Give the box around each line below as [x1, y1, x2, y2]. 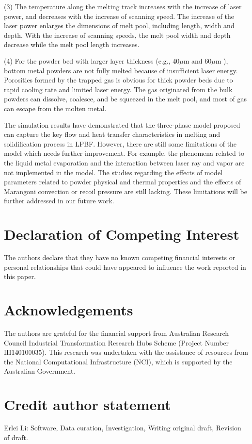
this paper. [4, 271, 36, 281]
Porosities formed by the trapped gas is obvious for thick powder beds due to [4, 75, 233, 85]
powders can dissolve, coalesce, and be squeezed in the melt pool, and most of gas [4, 94, 247, 104]
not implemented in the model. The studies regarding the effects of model [4, 167, 222, 177]
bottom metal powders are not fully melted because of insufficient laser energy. [4, 65, 238, 75]
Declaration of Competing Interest [4, 224, 239, 244]
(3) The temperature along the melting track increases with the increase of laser [4, 1, 242, 11]
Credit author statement [4, 395, 171, 414]
